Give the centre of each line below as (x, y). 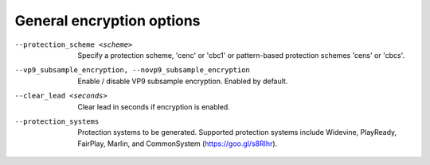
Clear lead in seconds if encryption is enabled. (154, 106)
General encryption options (107, 21)
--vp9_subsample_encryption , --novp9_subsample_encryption (133, 70)
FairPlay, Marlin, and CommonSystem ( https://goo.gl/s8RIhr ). (178, 144)
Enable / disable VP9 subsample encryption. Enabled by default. (183, 81)
